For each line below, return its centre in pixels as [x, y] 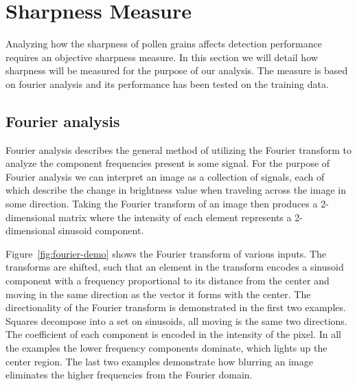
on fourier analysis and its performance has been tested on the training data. [167, 83]
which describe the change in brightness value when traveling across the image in [176, 190]
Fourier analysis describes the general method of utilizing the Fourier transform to [178, 149]
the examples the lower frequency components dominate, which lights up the [166, 348]
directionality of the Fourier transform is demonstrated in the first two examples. [176, 307]
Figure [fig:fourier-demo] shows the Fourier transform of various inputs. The [166, 253]
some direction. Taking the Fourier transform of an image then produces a [162, 204]
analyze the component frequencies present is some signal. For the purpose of [168, 163]
